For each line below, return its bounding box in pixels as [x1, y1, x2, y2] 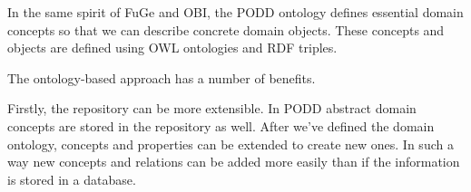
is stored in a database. [7, 169, 136, 188]
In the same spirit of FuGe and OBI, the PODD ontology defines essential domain [7, 3, 464, 21]
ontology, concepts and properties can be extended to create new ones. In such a [7, 134, 454, 153]
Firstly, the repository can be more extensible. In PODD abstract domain [7, 99, 417, 118]
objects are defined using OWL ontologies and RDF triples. [7, 38, 338, 57]
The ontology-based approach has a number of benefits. [7, 68, 316, 87]
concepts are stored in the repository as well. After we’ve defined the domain [7, 116, 435, 135]
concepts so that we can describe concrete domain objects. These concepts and [7, 20, 445, 39]
